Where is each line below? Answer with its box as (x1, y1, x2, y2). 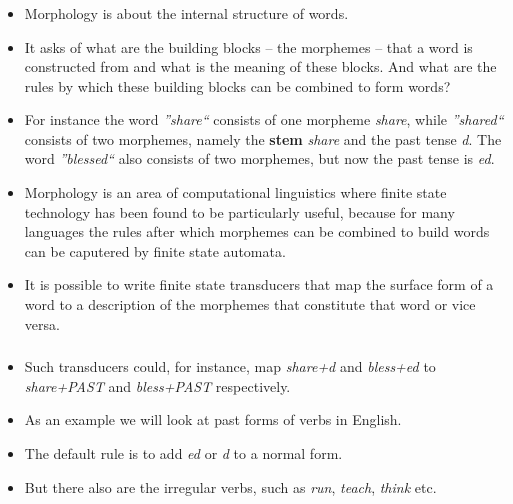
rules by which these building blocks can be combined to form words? (24, 75, 451, 96)
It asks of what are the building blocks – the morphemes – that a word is (24, 36, 473, 57)
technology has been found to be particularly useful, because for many (24, 201, 455, 222)
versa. (24, 313, 60, 334)
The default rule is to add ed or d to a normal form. (24, 442, 343, 463)
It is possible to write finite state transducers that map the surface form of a (24, 274, 494, 295)
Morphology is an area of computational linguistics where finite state (24, 182, 447, 203)
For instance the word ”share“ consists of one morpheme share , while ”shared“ (24, 109, 504, 130)
